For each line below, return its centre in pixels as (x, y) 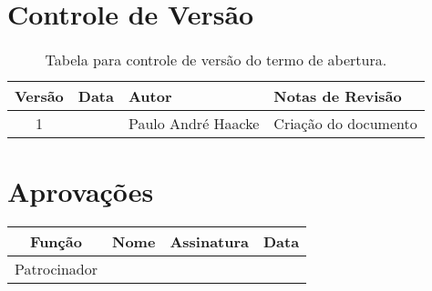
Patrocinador (57, 269)
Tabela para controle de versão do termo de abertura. (216, 60)
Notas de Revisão (338, 96)
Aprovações (81, 191)
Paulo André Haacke (194, 124)
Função (56, 242)
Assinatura (209, 242)
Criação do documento (345, 124)
